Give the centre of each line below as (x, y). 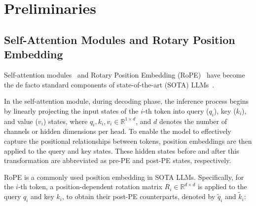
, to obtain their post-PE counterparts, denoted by (139, 196)
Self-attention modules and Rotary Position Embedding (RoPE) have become (125, 74)
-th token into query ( (176, 110)
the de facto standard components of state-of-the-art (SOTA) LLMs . (109, 84)
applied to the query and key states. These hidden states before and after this (122, 150)
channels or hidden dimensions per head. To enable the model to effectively (118, 131)
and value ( (21, 121)
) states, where (65, 121)
